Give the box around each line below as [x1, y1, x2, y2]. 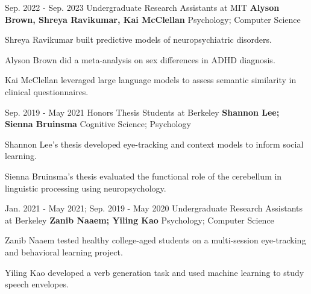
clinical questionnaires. [5, 85, 89, 98]
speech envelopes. [5, 278, 69, 290]
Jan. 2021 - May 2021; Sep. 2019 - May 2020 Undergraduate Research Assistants [5, 202, 303, 214]
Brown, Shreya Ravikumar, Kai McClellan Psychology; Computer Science [5, 13, 301, 25]
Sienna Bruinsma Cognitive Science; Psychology [5, 117, 191, 130]
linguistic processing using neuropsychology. [5, 181, 166, 194]
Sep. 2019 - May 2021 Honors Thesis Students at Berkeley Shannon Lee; [5, 105, 280, 118]
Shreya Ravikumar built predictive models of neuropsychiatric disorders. [5, 33, 272, 46]
